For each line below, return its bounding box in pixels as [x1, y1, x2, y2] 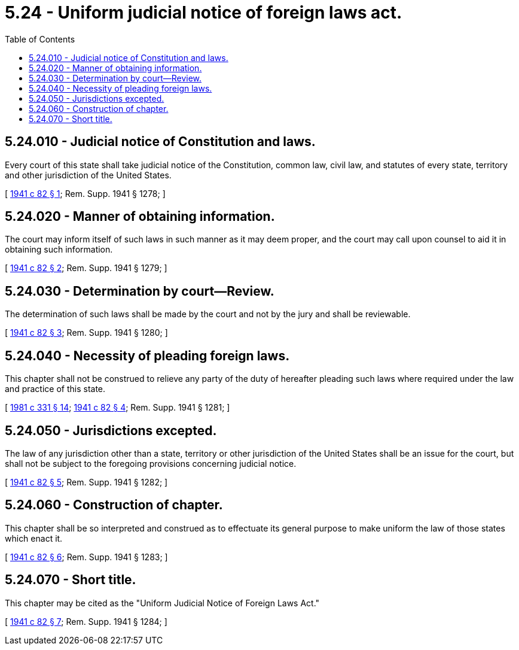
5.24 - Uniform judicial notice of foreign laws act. [5, 2, 402, 23]
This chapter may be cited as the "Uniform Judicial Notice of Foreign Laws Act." [5, 597, 320, 608]
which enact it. [5, 533, 63, 543]
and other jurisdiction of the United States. [5, 169, 172, 180]
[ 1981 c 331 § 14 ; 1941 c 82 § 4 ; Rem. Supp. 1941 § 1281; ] [5, 402, 230, 413]
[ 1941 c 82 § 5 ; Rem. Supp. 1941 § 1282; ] [5, 476, 168, 487]
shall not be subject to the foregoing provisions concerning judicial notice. [5, 458, 297, 469]
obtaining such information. [5, 244, 113, 255]
